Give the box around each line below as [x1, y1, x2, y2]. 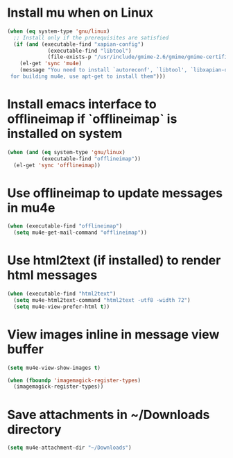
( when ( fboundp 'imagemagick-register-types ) [7, 377, 141, 384]
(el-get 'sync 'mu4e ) [19, 60, 82, 67]
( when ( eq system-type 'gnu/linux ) [7, 28, 110, 35]
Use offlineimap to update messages [7, 185, 223, 201]
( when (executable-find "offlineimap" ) [7, 223, 123, 230]
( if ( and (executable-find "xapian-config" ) [13, 40, 144, 48]
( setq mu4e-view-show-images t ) [7, 364, 101, 371]
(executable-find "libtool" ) [47, 47, 132, 54]
